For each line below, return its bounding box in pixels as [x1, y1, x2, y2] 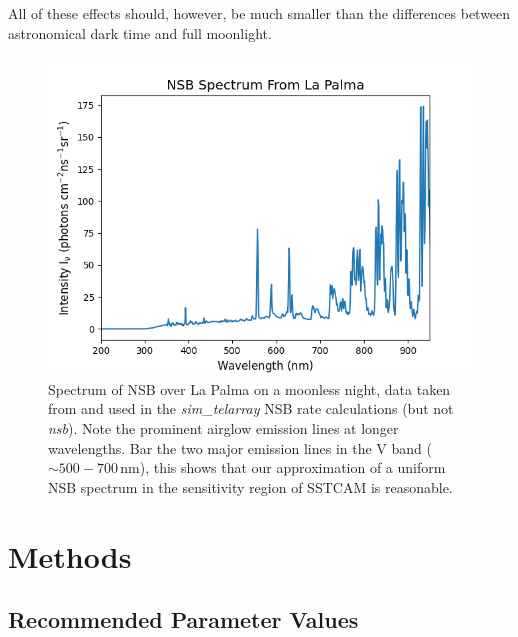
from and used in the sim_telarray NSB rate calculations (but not [48, 398, 454, 419]
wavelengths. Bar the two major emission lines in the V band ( [48, 437, 432, 458]
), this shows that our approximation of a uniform [139, 457, 446, 478]
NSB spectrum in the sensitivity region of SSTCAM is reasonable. [48, 476, 453, 497]
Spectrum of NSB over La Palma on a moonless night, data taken [48, 378, 451, 399]
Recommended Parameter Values [8, 604, 359, 635]
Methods [8, 535, 132, 576]
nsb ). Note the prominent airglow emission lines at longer [48, 417, 399, 438]
